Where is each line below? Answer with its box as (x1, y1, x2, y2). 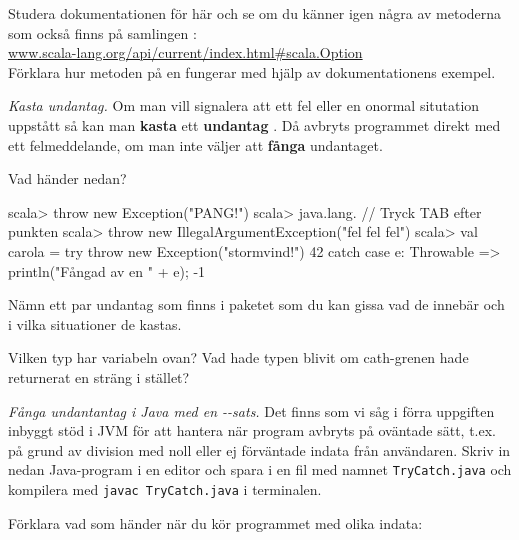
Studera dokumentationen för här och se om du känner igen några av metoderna (8, 3, 502, 23)
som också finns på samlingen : (8, 22, 197, 43)
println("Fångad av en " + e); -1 (8, 260, 206, 281)
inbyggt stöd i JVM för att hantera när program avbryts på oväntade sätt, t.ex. (8, 420, 496, 441)
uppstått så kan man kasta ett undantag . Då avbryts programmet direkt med (8, 114, 501, 135)
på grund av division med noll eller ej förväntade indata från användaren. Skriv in (8, 439, 511, 460)
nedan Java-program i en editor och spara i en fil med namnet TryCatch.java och (8, 459, 512, 480)
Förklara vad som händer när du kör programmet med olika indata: (8, 512, 423, 533)
